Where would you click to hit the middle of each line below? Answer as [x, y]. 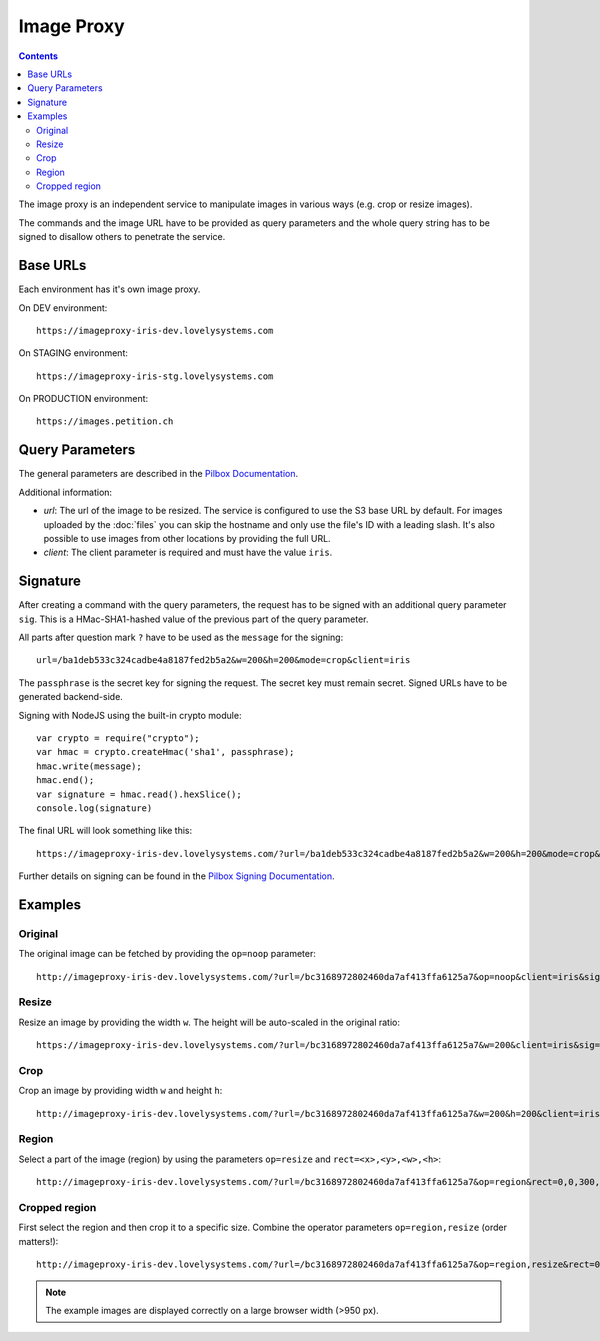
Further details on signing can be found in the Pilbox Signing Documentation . [176, 876]
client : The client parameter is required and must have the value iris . [188, 552]
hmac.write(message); [89, 766]
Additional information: [65, 492]
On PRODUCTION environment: [83, 399]
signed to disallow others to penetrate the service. [122, 237]
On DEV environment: [63, 307]
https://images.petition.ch [105, 421]
